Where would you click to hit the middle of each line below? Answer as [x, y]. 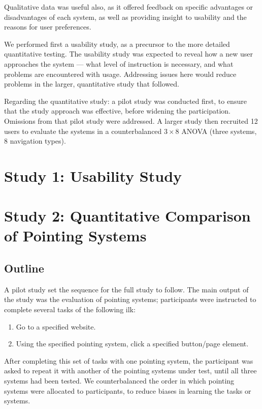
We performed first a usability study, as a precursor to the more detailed [117, 44]
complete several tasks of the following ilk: [70, 309]
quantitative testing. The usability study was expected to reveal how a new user [129, 54]
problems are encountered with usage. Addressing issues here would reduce [120, 74]
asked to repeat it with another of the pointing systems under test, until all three [130, 371]
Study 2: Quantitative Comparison [127, 216]
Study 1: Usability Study [93, 175]
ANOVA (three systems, [219, 131]
